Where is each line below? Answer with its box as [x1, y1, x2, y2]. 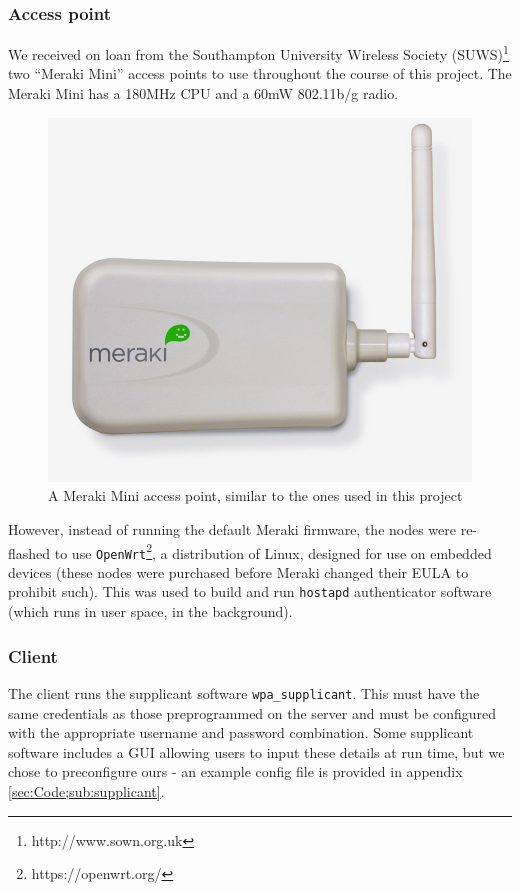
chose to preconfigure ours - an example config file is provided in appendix [8, 761, 463, 782]
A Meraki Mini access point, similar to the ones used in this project [48, 485, 463, 506]
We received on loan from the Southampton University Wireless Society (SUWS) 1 [8, 41, 509, 64]
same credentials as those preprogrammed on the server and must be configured [8, 702, 496, 723]
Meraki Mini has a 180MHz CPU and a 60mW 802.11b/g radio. [8, 83, 399, 104]
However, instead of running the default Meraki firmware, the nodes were [8, 518, 456, 539]
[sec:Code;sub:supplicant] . [8, 780, 165, 801]
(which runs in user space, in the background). [8, 601, 293, 622]
